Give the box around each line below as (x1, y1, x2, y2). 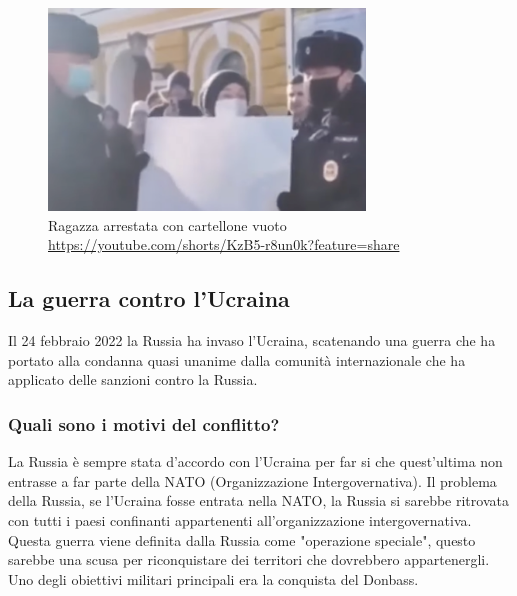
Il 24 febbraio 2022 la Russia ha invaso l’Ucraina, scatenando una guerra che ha (8, 330, 496, 351)
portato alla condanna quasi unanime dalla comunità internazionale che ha (8, 349, 466, 370)
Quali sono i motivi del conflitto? (8, 411, 280, 436)
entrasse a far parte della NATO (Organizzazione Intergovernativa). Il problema (8, 470, 497, 491)
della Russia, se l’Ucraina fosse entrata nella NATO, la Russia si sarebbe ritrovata (8, 490, 509, 511)
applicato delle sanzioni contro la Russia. (8, 369, 258, 390)
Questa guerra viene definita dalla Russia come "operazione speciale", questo (8, 529, 476, 550)
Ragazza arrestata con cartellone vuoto (48, 214, 287, 235)
